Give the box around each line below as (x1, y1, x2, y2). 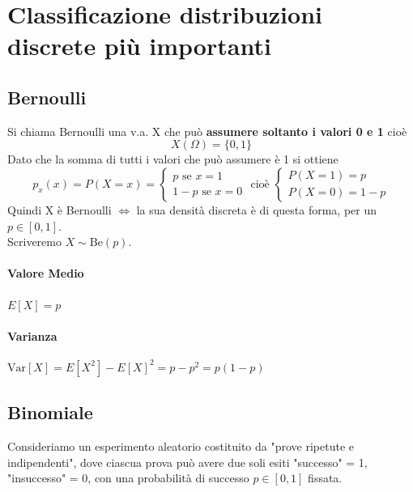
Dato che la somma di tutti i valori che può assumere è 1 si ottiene (7, 151, 338, 168)
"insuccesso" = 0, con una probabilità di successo (7, 469, 249, 486)
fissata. (308, 469, 343, 486)
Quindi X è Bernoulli (7, 201, 112, 218)
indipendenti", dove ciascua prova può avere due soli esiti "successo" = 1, (7, 453, 368, 470)
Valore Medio (7, 265, 84, 282)
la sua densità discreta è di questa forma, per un (136, 201, 377, 218)
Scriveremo (7, 233, 62, 250)
